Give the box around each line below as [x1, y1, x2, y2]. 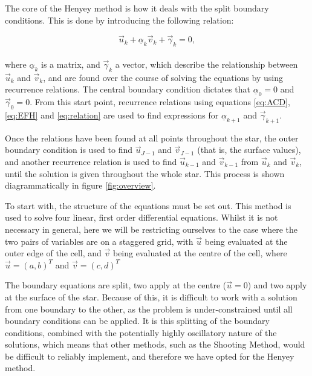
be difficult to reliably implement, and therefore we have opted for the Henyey [5, 349, 294, 362]
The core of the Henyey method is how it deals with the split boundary [5, 2, 269, 14]
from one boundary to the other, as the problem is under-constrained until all [5, 302, 293, 315]
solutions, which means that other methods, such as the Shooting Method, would [5, 338, 305, 351]
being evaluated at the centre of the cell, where [112, 247, 287, 259]
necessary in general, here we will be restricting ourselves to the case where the [5, 222, 298, 235]
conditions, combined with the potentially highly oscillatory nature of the [5, 326, 277, 339]
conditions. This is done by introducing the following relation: [5, 13, 234, 26]
